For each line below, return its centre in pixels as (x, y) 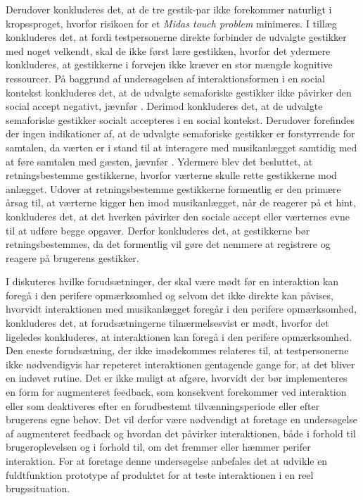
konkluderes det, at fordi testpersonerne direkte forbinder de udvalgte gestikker (176, 37)
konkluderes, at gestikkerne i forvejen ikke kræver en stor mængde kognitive (169, 64)
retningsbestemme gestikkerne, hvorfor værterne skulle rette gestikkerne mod (171, 175)
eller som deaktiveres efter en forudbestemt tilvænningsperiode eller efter (163, 405)
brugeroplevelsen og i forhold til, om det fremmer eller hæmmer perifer (158, 447)
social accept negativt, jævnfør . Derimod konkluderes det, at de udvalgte (164, 106)
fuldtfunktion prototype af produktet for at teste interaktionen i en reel (160, 474)
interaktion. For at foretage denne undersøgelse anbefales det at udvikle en (167, 461)
